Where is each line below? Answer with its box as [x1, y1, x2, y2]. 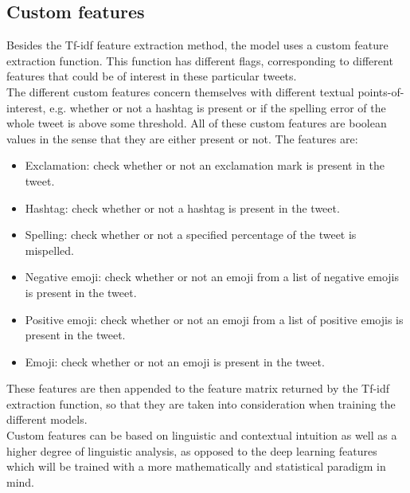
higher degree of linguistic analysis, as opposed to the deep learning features [6, 442, 377, 459]
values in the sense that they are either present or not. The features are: [6, 130, 358, 147]
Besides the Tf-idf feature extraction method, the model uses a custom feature [6, 37, 389, 53]
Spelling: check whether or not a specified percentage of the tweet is [25, 226, 357, 243]
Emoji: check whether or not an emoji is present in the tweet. [25, 353, 325, 370]
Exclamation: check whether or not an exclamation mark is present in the [25, 157, 385, 174]
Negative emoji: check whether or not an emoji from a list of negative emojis [25, 268, 400, 285]
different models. [6, 411, 88, 428]
